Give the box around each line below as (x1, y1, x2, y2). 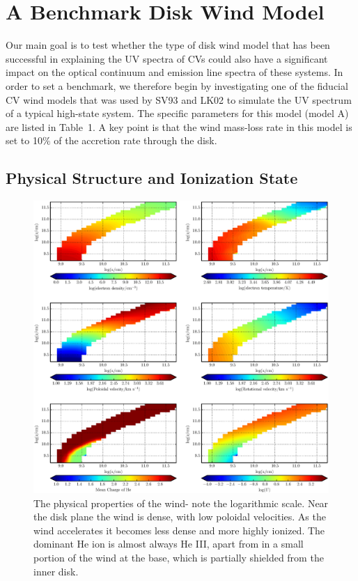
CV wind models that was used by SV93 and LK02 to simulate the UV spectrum (6, 92, 352, 107)
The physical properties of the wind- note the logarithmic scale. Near (33, 495, 329, 510)
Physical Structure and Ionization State (6, 167, 298, 189)
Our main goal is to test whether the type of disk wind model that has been (6, 38, 330, 52)
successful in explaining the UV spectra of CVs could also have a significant (6, 51, 328, 65)
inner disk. (33, 564, 79, 578)
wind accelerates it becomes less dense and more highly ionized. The (33, 522, 325, 537)
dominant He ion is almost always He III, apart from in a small (33, 536, 304, 551)
